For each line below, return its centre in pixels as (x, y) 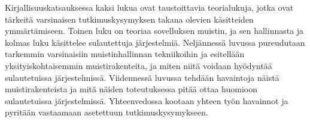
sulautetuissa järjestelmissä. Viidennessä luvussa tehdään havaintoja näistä (142, 77)
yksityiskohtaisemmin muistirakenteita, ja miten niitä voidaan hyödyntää (139, 65)
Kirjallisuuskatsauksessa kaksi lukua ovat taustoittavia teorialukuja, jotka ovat (149, 7)
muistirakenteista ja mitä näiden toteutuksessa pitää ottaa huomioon (131, 89)
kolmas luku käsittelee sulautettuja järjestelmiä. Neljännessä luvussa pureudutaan (155, 42)
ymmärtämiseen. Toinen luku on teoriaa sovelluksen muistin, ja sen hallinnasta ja (154, 31)
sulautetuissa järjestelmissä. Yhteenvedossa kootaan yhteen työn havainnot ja (147, 100)
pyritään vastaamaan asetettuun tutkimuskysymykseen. (107, 112)
